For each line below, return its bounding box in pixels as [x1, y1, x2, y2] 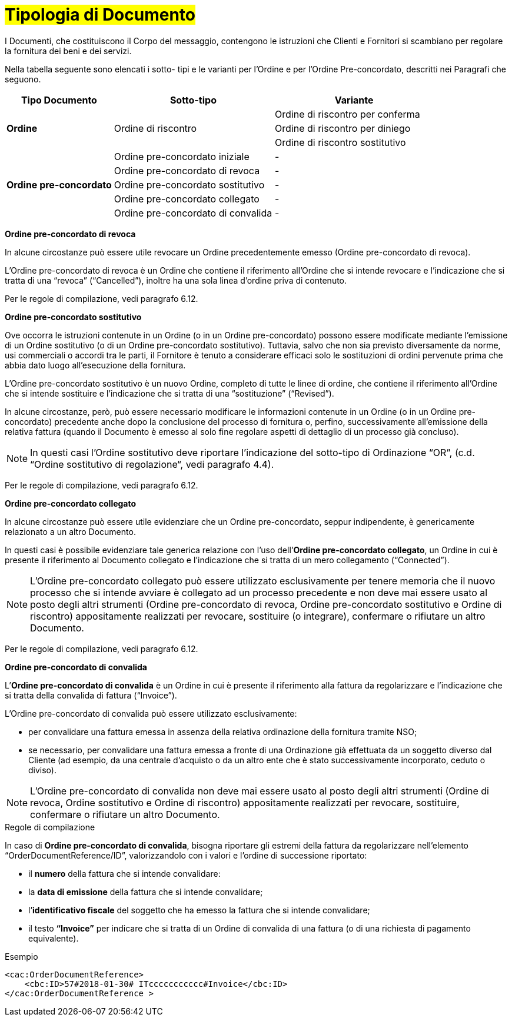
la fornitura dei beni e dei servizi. [5, 45, 132, 56]
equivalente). [28, 933, 79, 943]
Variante [334, 94, 374, 106]
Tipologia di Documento [5, 5, 196, 25]
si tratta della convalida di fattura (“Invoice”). [5, 690, 177, 700]
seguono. [5, 74, 41, 84]
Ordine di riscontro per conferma [275, 108, 420, 120]
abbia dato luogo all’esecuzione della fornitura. [5, 360, 186, 370]
